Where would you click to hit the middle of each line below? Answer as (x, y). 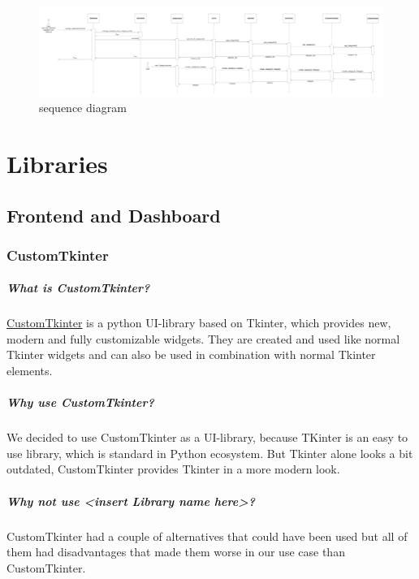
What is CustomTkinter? (78, 288)
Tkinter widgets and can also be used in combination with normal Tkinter (191, 354)
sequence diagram (83, 108)
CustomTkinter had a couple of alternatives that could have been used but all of (207, 536)
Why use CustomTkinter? (80, 402)
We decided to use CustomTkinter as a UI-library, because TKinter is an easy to (207, 437)
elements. (30, 371)
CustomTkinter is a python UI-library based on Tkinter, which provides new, (199, 323)
